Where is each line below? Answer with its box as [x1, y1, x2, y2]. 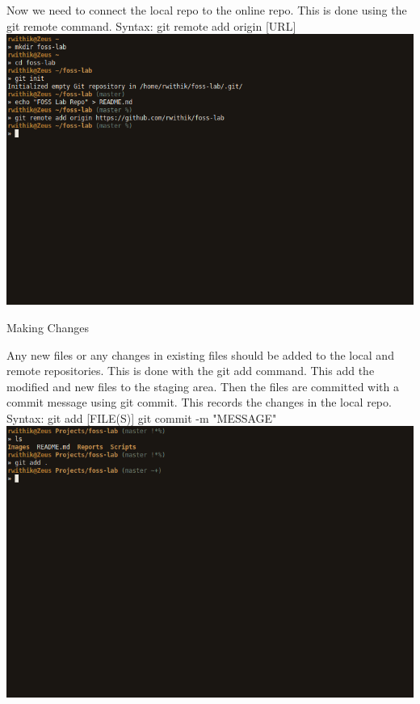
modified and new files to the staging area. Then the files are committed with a [6, 377, 399, 394]
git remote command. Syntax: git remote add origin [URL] [6, 17, 296, 34]
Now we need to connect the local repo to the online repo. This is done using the [6, 2, 407, 18]
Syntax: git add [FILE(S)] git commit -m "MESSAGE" [6, 409, 277, 426]
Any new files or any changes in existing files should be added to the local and [6, 346, 394, 363]
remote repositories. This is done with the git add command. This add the [6, 362, 375, 379]
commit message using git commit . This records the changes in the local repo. [6, 394, 392, 411]
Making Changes [6, 318, 89, 335]
